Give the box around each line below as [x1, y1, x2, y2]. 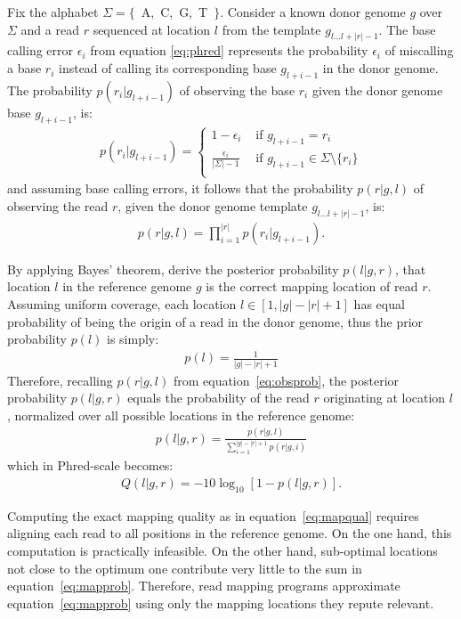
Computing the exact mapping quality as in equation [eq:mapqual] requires [7, 506, 419, 525]
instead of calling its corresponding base [59, 59, 277, 77]
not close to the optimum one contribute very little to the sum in [7, 558, 362, 577]
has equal [353, 295, 405, 313]
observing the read [7, 196, 109, 215]
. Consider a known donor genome [220, 3, 406, 20]
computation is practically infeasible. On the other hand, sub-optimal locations [7, 541, 438, 559]
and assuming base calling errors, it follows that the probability [7, 179, 353, 198]
